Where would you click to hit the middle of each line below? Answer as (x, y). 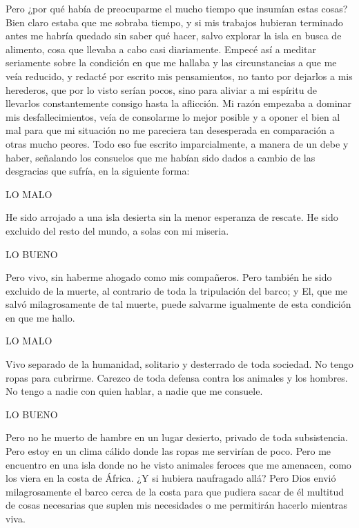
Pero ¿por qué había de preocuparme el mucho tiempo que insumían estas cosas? (177, 8)
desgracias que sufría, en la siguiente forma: (98, 171)
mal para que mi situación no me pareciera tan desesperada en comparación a (170, 130)
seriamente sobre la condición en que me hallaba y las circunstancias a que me (171, 62)
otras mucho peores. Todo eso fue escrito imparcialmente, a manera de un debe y (177, 143)
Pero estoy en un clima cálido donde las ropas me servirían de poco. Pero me (168, 451)
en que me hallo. (40, 317)
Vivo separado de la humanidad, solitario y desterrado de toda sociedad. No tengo (179, 364)
